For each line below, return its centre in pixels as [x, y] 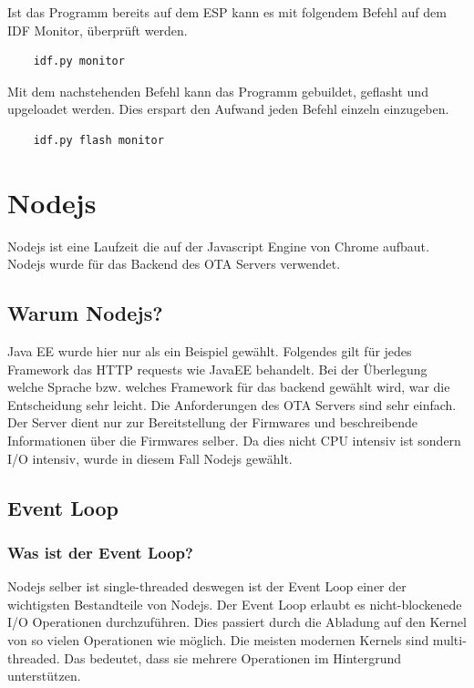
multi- [449, 640]
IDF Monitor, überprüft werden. [98, 30]
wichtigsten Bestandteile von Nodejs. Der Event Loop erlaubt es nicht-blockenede [235, 604]
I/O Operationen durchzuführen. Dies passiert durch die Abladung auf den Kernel [237, 622]
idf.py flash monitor [98, 140]
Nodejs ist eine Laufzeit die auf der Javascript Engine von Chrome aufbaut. [218, 246]
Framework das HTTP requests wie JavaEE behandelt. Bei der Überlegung [217, 369]
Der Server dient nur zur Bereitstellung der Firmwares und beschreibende [212, 422]
